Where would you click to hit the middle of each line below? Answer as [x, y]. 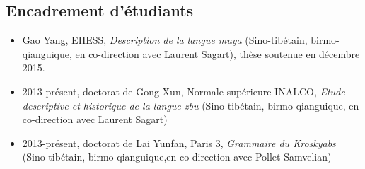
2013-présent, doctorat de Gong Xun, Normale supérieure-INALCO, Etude [184, 91]
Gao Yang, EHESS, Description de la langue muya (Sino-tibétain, [165, 40]
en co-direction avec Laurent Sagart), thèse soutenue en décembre [218, 53]
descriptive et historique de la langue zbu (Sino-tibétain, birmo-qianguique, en [191, 105]
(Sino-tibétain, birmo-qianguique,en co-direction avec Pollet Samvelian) [177, 157]
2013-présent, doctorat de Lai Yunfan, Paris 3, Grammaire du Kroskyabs [179, 142]
